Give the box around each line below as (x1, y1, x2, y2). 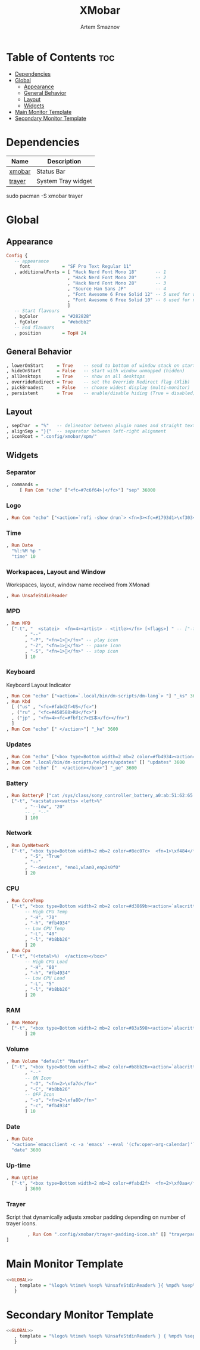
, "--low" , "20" (24, 804, 65, 810)
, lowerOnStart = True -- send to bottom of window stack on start (6, 362, 196, 369)
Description (47, 157, 82, 165)
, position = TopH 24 (14, 330, 86, 336)
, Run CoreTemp (6, 898, 44, 904)
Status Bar (36, 167, 65, 175)
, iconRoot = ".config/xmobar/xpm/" (6, 434, 97, 440)
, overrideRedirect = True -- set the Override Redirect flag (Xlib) (6, 379, 190, 385)
